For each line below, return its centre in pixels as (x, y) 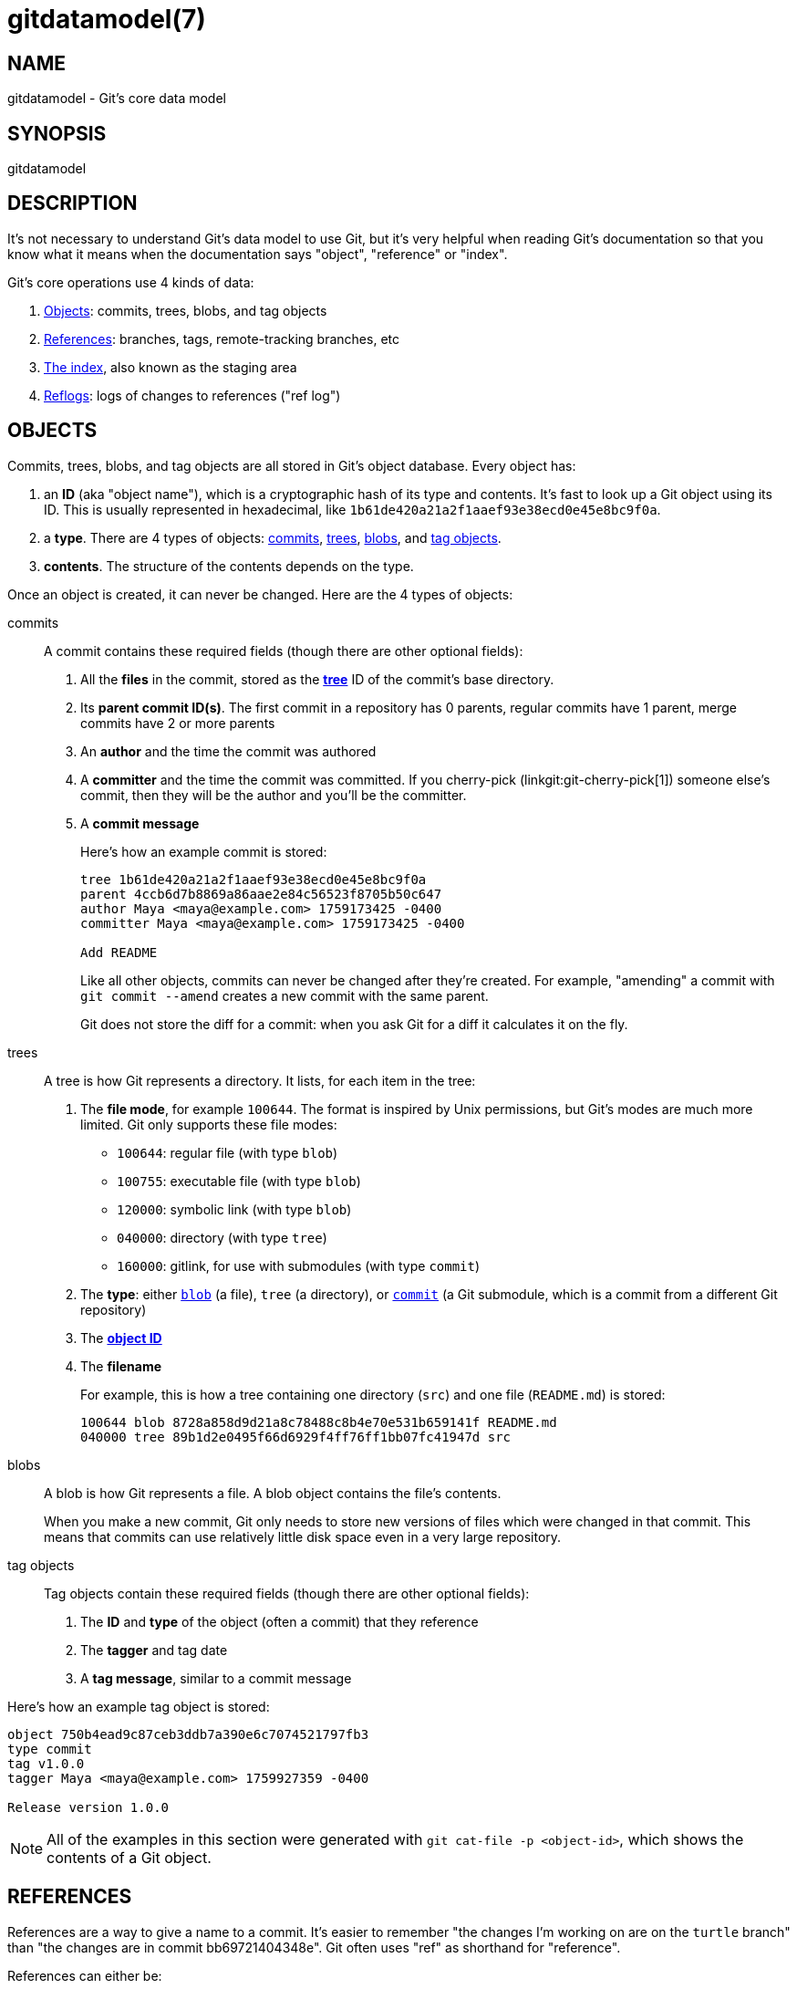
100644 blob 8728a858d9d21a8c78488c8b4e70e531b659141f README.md (319, 1422)
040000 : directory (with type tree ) (222, 1237)
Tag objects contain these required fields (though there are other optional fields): (287, 1593)
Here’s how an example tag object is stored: (139, 1706)
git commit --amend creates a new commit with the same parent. (285, 995)
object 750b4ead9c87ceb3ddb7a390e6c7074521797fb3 (188, 1734)
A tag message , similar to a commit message (216, 1678)
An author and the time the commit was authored (228, 751)
